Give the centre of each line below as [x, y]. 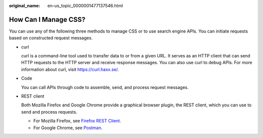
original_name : [25, 6]
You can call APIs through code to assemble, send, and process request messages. [105, 87]
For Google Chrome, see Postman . [68, 128]
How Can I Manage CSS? [47, 19]
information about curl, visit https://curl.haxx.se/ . [70, 69]
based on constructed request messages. [51, 38]
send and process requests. [49, 112]
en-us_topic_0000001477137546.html [85, 6]
